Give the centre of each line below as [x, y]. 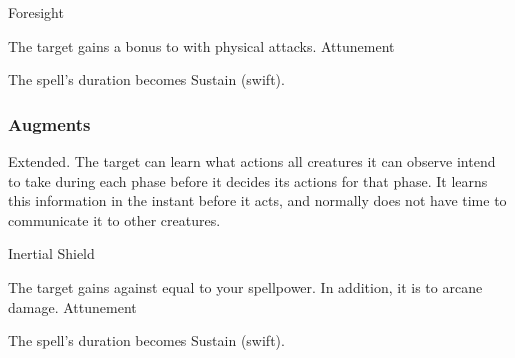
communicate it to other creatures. [114, 219]
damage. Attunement [72, 306]
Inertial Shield [51, 253]
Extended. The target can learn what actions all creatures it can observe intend [252, 161]
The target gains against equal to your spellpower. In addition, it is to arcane [245, 286]
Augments [49, 123]
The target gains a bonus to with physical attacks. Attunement [201, 45]
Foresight [36, 12]
